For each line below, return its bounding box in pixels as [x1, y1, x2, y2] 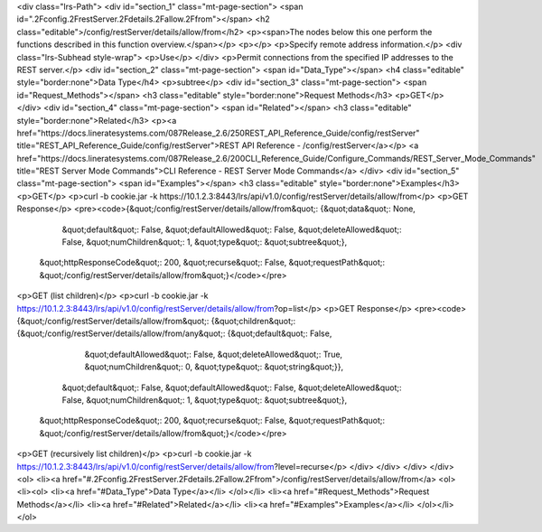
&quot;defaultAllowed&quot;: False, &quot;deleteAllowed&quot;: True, [84, 349, 343, 359]
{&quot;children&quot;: [210, 315, 296, 326]
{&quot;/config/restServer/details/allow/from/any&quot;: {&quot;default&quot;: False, [16, 328, 332, 339]
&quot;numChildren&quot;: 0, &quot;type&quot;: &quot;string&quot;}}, [84, 361, 343, 372]
